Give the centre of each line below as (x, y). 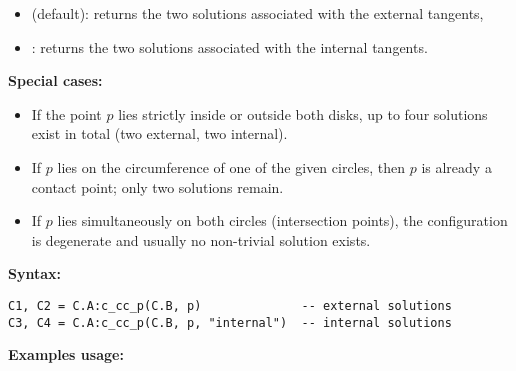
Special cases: (55, 80)
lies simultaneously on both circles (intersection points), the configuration (282, 220)
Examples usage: (66, 354)
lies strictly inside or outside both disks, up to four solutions (303, 113)
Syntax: (34, 273)
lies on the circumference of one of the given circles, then (231, 166)
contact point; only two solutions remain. (157, 186)
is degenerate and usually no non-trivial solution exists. (201, 239)
